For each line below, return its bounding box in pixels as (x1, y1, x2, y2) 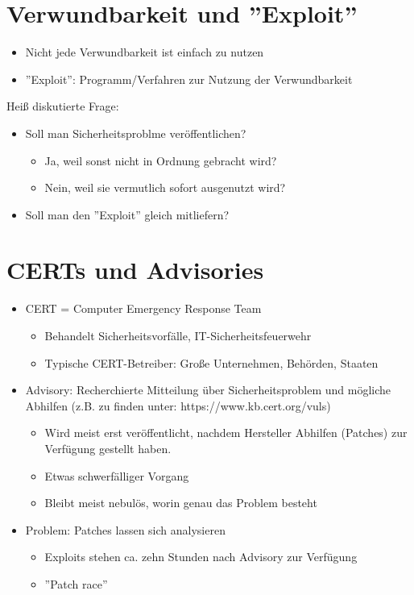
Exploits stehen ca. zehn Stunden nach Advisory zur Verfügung (44, 548, 358, 565)
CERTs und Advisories (6, 253, 264, 286)
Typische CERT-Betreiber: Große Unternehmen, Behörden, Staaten (44, 354, 379, 371)
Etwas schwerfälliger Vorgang (44, 467, 189, 484)
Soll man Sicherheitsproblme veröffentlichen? (25, 124, 246, 141)
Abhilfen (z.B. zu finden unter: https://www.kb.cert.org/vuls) (25, 397, 331, 414)
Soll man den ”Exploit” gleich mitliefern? (25, 206, 230, 223)
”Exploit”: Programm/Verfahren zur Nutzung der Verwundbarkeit (25, 70, 353, 87)
